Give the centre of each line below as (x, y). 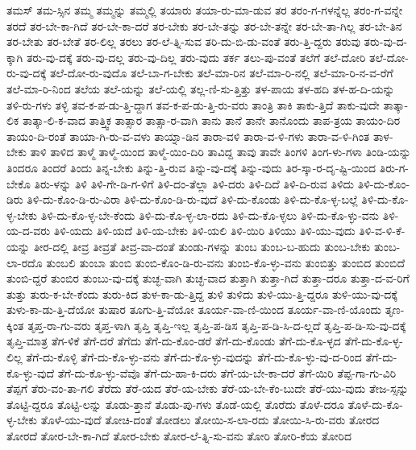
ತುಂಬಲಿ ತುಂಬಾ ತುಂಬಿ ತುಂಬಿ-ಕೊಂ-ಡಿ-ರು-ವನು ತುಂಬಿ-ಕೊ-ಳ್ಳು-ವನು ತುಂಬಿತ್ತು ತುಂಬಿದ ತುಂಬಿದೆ (226, 262)
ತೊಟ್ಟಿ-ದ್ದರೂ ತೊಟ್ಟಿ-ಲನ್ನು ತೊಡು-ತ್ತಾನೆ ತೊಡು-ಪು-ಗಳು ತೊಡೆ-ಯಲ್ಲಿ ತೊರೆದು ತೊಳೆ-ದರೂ (175, 404)
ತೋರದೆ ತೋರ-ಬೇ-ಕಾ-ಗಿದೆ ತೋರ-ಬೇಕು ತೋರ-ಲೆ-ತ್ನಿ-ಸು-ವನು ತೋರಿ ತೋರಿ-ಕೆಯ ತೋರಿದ (179, 436)
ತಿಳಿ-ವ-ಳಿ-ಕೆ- (382, 231)
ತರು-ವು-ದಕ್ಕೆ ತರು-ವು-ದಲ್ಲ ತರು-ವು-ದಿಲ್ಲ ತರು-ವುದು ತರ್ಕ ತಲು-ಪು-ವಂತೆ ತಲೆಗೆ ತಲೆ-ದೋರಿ (196, 57)
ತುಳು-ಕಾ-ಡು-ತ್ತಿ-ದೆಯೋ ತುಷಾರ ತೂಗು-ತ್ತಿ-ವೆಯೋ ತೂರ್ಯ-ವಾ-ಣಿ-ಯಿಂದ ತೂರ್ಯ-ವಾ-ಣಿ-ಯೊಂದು (194, 310)
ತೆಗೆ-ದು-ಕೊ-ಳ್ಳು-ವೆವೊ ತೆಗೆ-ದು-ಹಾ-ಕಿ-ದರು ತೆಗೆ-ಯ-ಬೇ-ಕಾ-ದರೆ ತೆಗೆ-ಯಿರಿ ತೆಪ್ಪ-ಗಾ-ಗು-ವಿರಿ (227, 372)
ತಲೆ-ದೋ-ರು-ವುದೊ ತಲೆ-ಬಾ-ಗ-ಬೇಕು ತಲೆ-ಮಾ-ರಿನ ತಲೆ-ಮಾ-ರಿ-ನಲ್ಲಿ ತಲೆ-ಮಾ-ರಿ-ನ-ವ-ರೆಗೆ (221, 73)
